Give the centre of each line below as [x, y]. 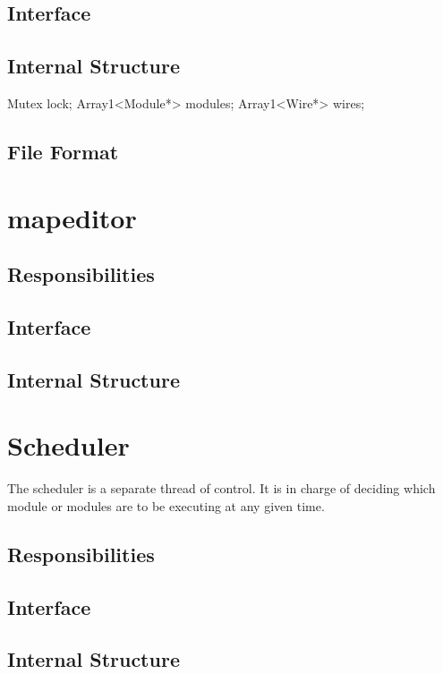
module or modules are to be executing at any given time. [166, 505]
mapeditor [72, 217]
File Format [63, 151]
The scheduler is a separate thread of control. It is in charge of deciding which [221, 488]
